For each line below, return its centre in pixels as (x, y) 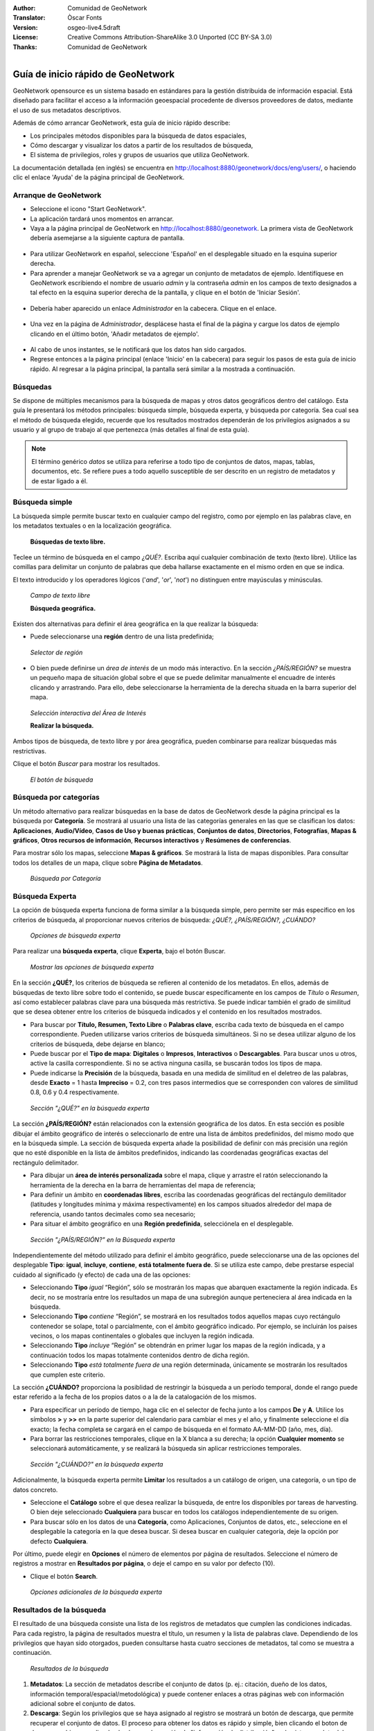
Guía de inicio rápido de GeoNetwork (94, 74)
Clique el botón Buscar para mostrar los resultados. (87, 764)
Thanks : (25, 47)
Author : (24, 8)
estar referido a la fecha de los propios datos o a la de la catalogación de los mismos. (134, 1397)
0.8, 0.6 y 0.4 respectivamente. (74, 1092)
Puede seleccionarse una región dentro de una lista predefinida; (122, 636)
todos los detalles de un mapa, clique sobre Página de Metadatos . (108, 863)
